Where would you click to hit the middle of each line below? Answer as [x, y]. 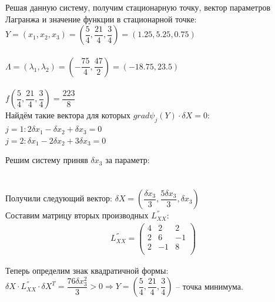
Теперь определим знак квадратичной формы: [87, 270]
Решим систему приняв [47, 160]
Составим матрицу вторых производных [77, 215]
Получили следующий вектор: [59, 198]
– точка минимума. [209, 286]
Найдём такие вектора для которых [68, 115]
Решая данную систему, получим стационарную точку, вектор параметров [138, 7]
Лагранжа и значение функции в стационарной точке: [101, 19]
